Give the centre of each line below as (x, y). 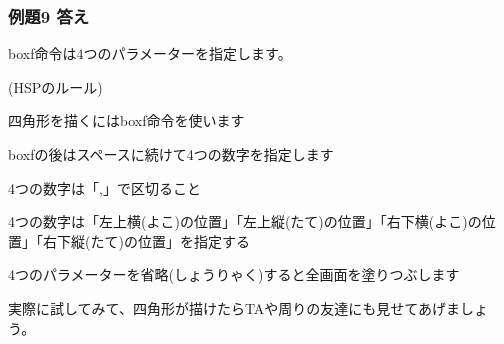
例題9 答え (49, 15)
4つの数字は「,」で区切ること (104, 187)
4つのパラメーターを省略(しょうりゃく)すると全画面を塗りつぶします (234, 274)
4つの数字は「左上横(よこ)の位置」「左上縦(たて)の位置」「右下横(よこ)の (245, 221)
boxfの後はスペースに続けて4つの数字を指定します (171, 154)
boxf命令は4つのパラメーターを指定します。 (150, 53)
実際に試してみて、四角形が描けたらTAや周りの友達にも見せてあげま (234, 307)
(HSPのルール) (55, 86)
